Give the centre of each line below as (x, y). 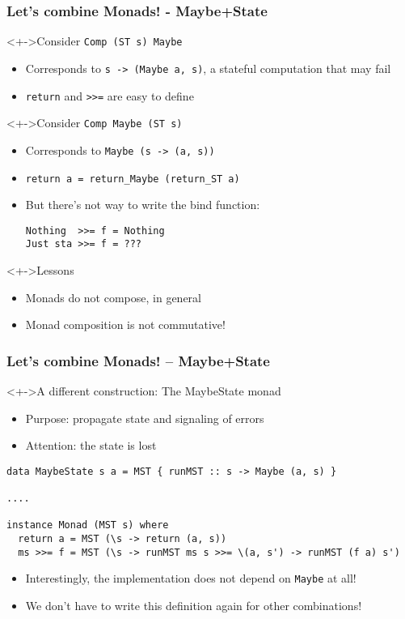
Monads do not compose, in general (113, 297)
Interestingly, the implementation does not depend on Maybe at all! (191, 578)
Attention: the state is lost (91, 445)
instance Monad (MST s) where (88, 525)
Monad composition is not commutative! (125, 324)
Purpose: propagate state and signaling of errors (145, 418)
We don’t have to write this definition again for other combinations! (194, 606)
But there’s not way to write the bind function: (143, 205)
